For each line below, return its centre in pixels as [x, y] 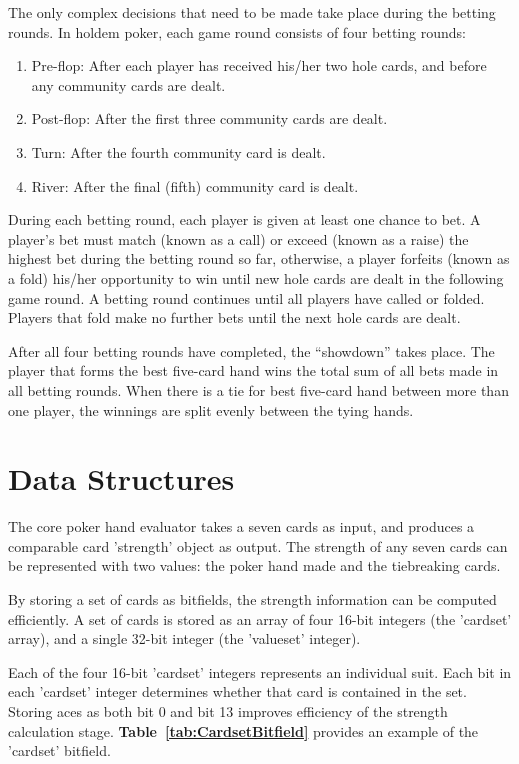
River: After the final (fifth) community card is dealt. [195, 185]
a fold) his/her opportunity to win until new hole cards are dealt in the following [256, 277]
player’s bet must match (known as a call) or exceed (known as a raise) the [238, 238]
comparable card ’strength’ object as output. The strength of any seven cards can [258, 545]
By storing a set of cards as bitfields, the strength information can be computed [252, 599]
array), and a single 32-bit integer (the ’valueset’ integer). [184, 638]
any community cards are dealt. [128, 84]
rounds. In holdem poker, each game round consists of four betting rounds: [237, 31]
